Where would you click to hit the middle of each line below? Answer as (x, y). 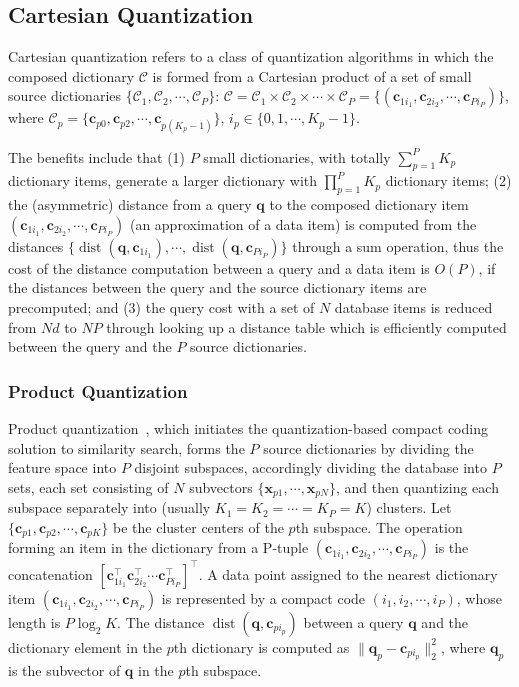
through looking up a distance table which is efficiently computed (306, 326)
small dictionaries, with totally (297, 156)
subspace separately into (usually (109, 507)
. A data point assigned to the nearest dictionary (348, 573)
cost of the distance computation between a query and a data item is (219, 267)
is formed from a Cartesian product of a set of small (312, 75)
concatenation (50, 573)
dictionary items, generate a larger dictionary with (163, 180)
